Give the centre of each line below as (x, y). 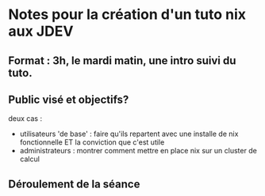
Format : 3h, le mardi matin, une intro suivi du (122, 60)
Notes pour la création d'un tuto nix (127, 15)
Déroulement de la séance (74, 184)
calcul (29, 159)
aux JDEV (41, 31)
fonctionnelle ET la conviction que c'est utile (92, 142)
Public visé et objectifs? (69, 99)
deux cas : (25, 119)
